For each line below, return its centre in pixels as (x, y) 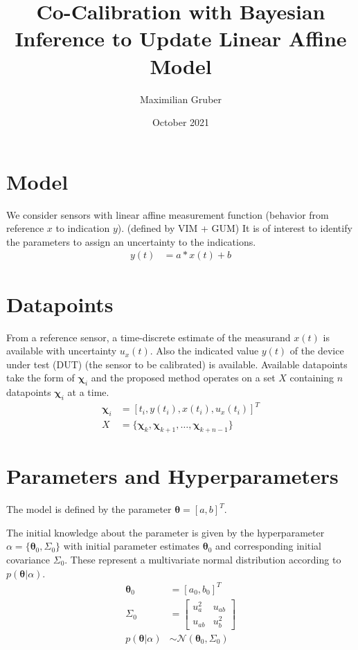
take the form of (41, 378)
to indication (83, 228)
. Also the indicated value (204, 351)
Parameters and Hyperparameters (172, 476)
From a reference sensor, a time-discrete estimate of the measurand (149, 337)
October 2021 (181, 122)
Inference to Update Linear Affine (181, 38)
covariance (28, 559)
